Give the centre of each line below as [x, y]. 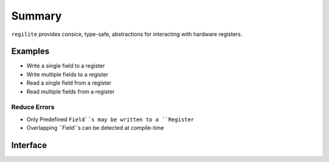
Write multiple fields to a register [67, 74]
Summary [37, 16]
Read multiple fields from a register [71, 91]
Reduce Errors [33, 107]
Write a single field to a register [66, 66]
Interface [29, 145]
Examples [30, 51]
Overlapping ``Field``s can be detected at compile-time [95, 128]
